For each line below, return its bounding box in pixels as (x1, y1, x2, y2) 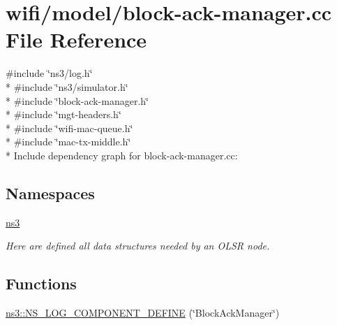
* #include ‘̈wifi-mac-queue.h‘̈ (6, 120, 133, 135)
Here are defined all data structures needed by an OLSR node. (6, 238, 270, 253)
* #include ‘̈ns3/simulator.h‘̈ (6, 79, 128, 94)
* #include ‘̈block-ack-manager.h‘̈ (6, 93, 149, 108)
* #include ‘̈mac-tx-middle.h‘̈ (6, 134, 131, 149)
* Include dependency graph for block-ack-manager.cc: (6, 147, 238, 162)
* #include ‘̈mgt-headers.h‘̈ (6, 107, 121, 122)
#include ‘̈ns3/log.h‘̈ (6, 66, 93, 80)
